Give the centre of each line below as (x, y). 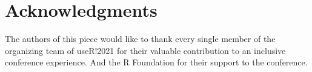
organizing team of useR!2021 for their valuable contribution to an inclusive (145, 50)
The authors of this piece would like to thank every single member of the (140, 39)
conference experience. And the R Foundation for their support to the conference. (156, 62)
